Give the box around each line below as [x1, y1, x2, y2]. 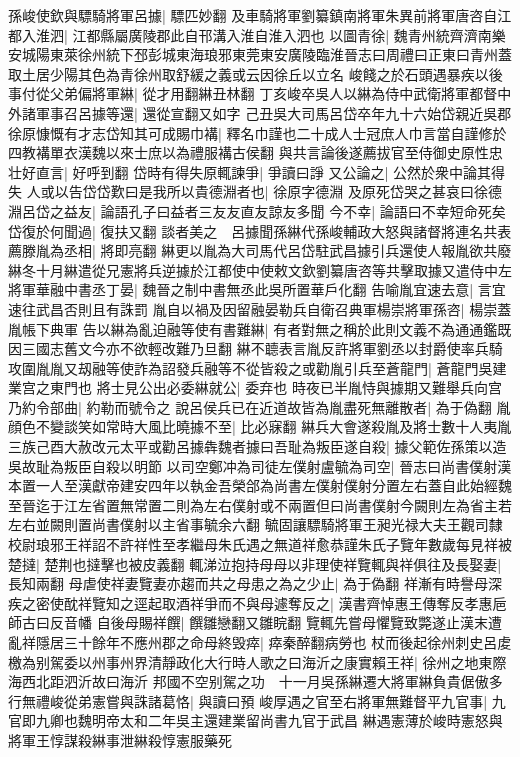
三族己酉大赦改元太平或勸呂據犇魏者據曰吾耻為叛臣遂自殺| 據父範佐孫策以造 [8, 436, 507, 457]
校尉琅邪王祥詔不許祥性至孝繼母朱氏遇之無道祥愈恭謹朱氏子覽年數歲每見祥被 [8, 534, 512, 555]
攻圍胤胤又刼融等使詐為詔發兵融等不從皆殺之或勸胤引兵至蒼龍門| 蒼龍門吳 [8, 357, 493, 378]
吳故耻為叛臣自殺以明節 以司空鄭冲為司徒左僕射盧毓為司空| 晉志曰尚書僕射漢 [8, 455, 512, 476]
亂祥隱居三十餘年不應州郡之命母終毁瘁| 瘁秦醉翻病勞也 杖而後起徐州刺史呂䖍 [8, 632, 512, 652]
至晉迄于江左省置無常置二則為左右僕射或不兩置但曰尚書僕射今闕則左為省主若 [8, 494, 512, 515]
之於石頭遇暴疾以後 [376, 63, 503, 84]
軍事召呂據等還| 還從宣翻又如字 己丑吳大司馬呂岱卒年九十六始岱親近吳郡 [35, 102, 512, 123]
